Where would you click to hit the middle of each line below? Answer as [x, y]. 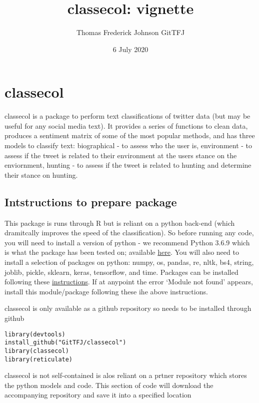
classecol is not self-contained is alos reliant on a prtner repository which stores [126, 375]
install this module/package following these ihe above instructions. [106, 291]
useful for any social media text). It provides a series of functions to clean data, [126, 125]
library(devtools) [35, 334]
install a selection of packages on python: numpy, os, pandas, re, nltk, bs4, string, [129, 262]
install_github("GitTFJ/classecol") [65, 343]
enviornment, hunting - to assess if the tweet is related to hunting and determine [128, 165]
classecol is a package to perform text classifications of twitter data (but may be [127, 116]
